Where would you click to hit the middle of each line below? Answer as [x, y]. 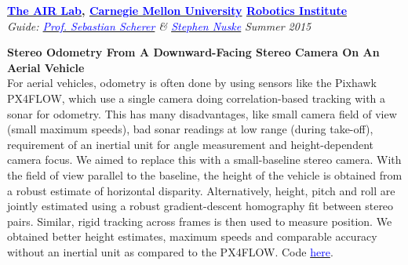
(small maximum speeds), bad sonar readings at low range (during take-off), [190, 129]
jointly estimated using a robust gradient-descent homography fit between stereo [200, 206]
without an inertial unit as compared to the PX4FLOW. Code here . [170, 251]
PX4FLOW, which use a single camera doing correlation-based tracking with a [197, 98]
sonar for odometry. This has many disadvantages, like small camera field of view [202, 113]
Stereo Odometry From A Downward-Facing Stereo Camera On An [193, 52]
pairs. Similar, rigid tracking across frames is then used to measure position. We [200, 221]
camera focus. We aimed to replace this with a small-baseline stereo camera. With [204, 160]
